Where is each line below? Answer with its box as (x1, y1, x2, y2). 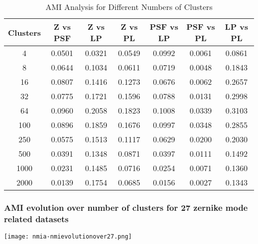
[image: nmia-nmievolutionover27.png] (4, 233, 132, 241)
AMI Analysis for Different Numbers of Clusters (45, 1, 213, 12)
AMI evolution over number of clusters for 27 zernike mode (4, 201, 248, 213)
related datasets (4, 212, 69, 225)
